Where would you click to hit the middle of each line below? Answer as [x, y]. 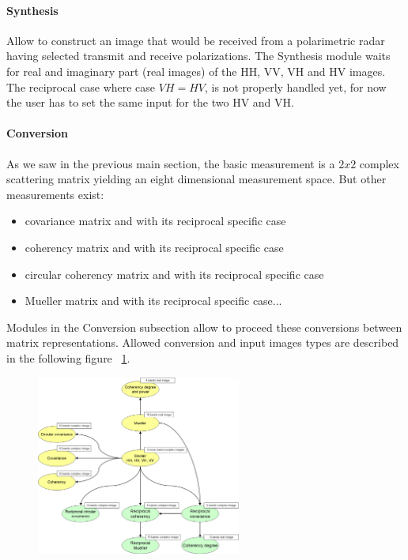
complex [379, 163]
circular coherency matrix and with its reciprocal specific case [174, 274]
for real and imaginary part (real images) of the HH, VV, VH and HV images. [196, 71]
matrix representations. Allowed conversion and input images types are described [203, 342]
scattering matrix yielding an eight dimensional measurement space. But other [196, 179]
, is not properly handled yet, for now [296, 86]
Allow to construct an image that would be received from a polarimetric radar [196, 40]
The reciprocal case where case [81, 86]
